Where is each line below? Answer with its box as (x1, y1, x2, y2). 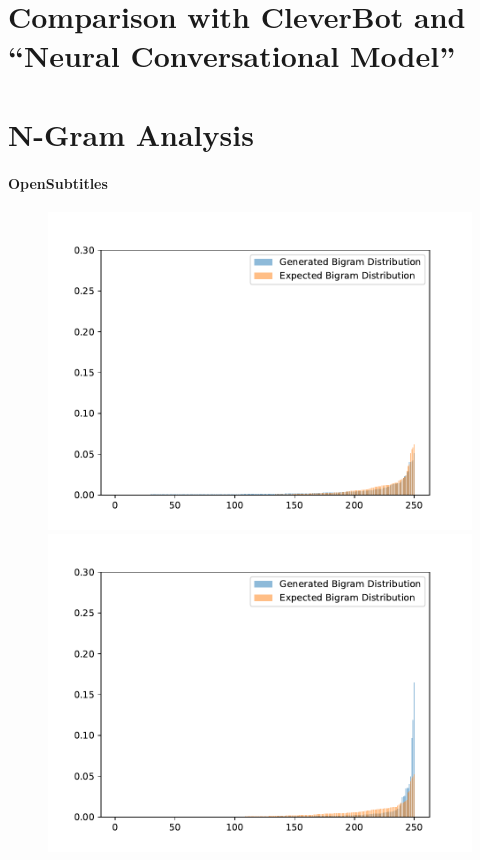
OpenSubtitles (8, 172, 108, 193)
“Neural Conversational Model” (8, 35, 456, 76)
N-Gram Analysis (8, 113, 254, 154)
